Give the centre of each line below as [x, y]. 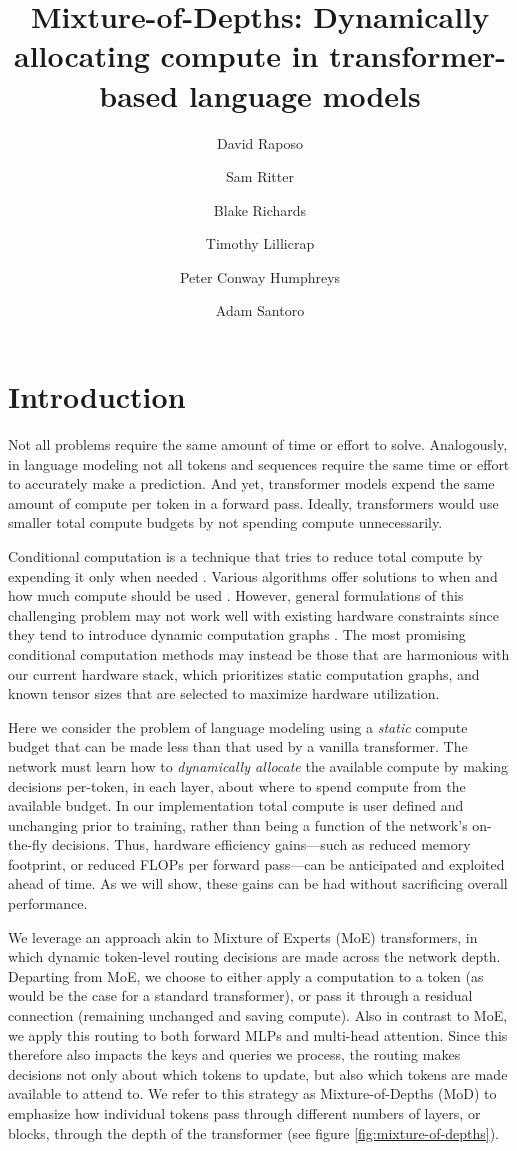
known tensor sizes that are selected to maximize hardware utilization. [224, 693]
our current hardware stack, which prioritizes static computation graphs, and [244, 673]
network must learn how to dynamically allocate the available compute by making [258, 765]
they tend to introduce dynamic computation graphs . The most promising [237, 634]
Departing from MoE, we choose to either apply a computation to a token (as [246, 975]
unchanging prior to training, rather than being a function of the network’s [238, 824]
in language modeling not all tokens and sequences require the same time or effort [259, 463]
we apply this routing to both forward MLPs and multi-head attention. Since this [258, 1034]
